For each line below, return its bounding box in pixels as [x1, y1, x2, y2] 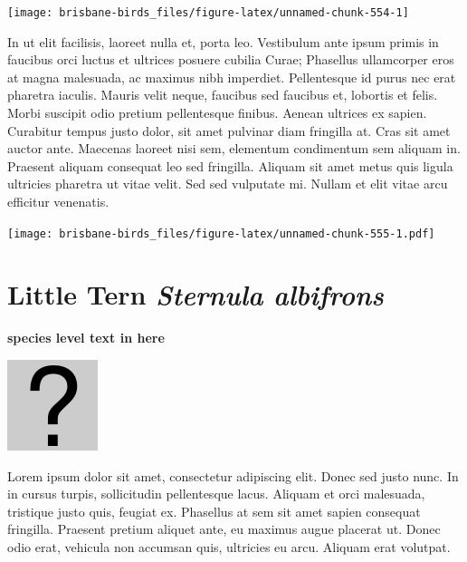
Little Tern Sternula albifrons [7, 276, 384, 314]
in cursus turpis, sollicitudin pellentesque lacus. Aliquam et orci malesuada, [7, 484, 425, 503]
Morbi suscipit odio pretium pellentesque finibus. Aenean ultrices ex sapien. [7, 103, 427, 122]
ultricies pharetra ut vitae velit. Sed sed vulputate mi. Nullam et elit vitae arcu [7, 174, 448, 193]
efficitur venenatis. [7, 192, 110, 210]
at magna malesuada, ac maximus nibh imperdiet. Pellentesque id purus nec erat [7, 67, 456, 86]
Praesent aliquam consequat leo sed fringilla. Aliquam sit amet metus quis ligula [7, 156, 453, 175]
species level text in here [7, 328, 165, 347]
